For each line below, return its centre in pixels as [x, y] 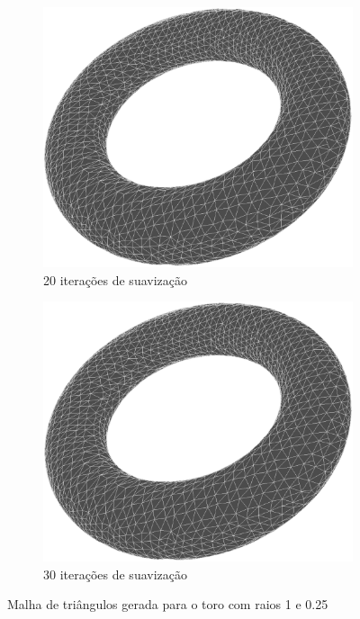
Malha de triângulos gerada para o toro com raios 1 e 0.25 [168, 604]
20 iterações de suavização [115, 279]
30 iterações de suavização [115, 574]
